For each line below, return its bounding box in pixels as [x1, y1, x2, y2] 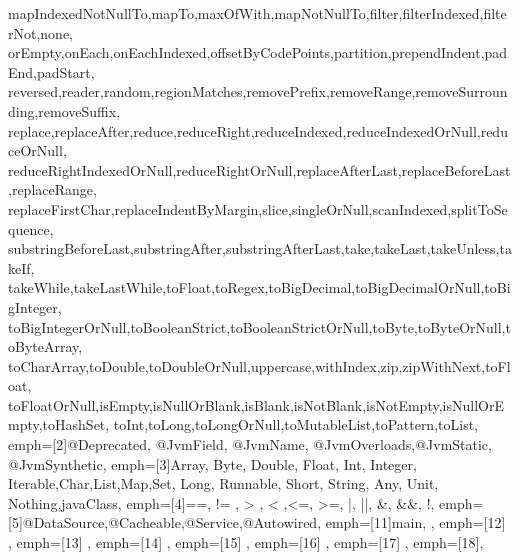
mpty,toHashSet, [8, 414, 110, 435]
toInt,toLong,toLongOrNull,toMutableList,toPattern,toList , [113, 414, 479, 435]
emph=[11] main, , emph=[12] [325, 512, 506, 533]
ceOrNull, [8, 140, 67, 161]
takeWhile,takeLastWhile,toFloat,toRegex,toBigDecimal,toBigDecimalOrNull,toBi [8, 277, 511, 298]
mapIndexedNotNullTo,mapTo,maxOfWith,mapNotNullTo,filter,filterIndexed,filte [8, 3, 507, 23]
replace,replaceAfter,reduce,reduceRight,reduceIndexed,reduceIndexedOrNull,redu [8, 120, 508, 141]
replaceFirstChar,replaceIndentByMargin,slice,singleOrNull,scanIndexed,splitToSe [8, 198, 508, 219]
